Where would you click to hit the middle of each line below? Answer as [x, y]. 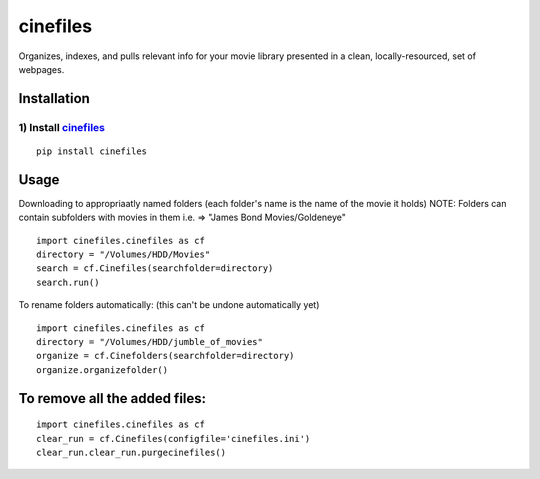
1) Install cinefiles [61, 127]
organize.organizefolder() [102, 369]
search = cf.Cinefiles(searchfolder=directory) [155, 268]
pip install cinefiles [92, 151]
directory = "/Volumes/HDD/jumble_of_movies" [150, 341]
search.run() [68, 282]
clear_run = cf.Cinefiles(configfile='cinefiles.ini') [173, 438]
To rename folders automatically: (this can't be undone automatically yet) [169, 305]
